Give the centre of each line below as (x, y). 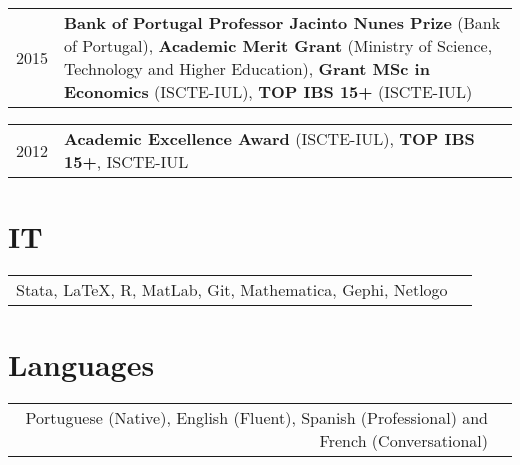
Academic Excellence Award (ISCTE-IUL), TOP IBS (269, 138)
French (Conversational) (403, 441)
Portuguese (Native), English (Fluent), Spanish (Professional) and (256, 418)
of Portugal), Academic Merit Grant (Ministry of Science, (278, 45)
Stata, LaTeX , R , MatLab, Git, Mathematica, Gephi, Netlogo (232, 290)
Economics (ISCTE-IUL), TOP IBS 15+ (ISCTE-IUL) (268, 91)
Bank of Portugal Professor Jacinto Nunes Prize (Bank (282, 22)
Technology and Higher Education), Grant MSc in (247, 68)
